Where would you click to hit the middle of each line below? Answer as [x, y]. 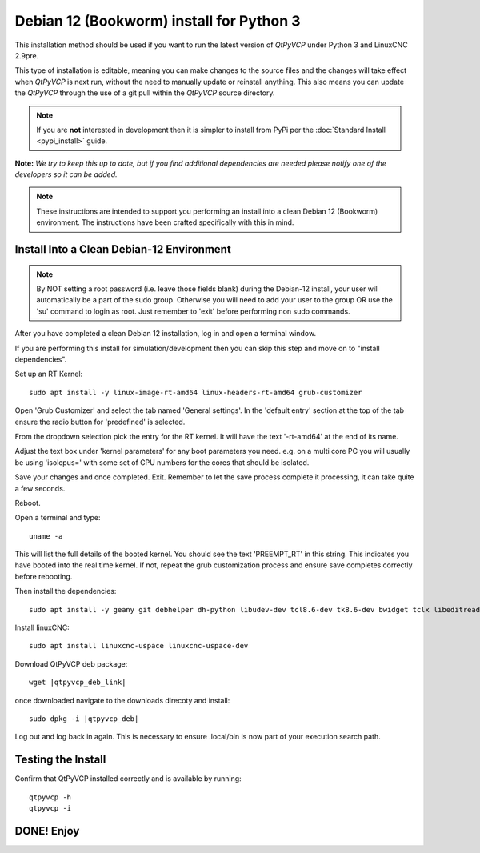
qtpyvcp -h [50, 797]
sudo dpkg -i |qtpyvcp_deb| [84, 719]
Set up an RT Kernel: [49, 374]
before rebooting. [44, 576]
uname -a [46, 536]
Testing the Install [60, 760]
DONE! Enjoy [47, 831]
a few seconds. [40, 488]
